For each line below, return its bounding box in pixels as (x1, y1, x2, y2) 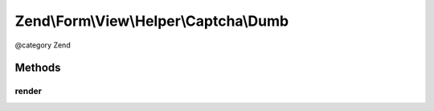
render (14, 85, 42, 97)
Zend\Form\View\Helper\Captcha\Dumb (14, 12, 289, 30)
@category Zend (14, 40, 72, 50)
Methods (14, 61, 61, 75)
